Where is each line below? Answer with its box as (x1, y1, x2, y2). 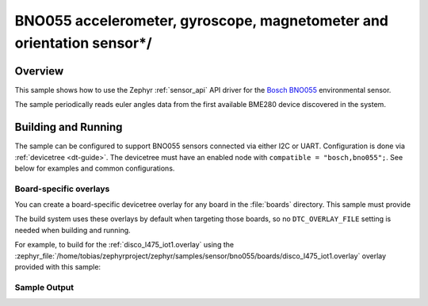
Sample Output (14, 281, 75, 293)
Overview (14, 64, 64, 78)
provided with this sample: (14, 262, 101, 272)
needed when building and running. (14, 225, 131, 235)
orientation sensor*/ (14, 34, 152, 52)
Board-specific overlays (14, 183, 110, 194)
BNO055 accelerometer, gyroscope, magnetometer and (14, 12, 388, 29)
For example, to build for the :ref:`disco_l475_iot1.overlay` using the (14, 240, 234, 250)
